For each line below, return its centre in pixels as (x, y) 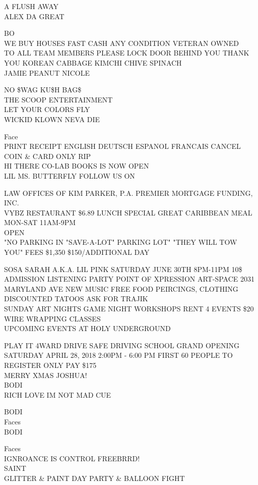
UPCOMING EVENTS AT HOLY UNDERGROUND (87, 328)
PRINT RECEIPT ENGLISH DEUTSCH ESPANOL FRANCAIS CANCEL (122, 146)
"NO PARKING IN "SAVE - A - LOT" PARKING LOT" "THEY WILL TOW (121, 242)
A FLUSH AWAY (31, 6)
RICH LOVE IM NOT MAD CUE (58, 394)
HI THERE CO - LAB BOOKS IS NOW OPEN (77, 166)
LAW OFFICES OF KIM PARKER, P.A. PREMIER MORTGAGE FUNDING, (128, 193)
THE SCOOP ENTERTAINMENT (58, 99)
